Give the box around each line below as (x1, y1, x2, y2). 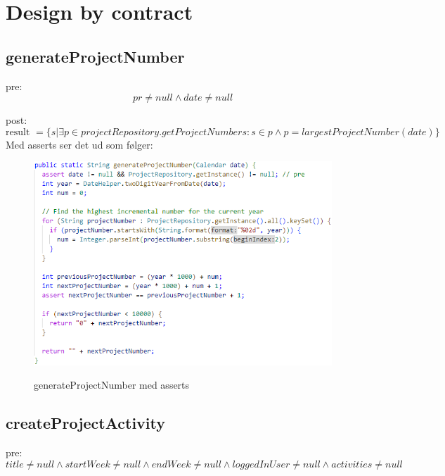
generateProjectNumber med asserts (34, 377, 190, 392)
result (6, 127, 30, 137)
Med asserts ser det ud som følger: (6, 137, 153, 151)
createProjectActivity (6, 412, 166, 434)
